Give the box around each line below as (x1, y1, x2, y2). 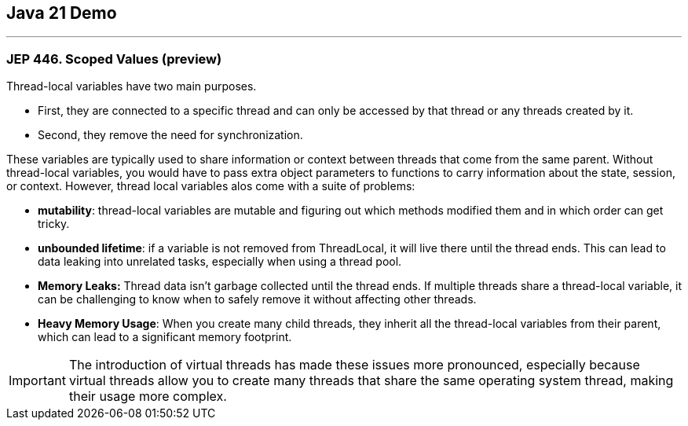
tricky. (38, 217, 70, 231)
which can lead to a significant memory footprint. (38, 330, 292, 344)
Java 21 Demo (6, 3, 117, 23)
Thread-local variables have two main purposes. (6, 79, 257, 94)
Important (9, 373, 66, 389)
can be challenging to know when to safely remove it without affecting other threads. (38, 292, 477, 307)
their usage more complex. (68, 388, 227, 405)
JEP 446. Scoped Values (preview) (6, 50, 222, 67)
